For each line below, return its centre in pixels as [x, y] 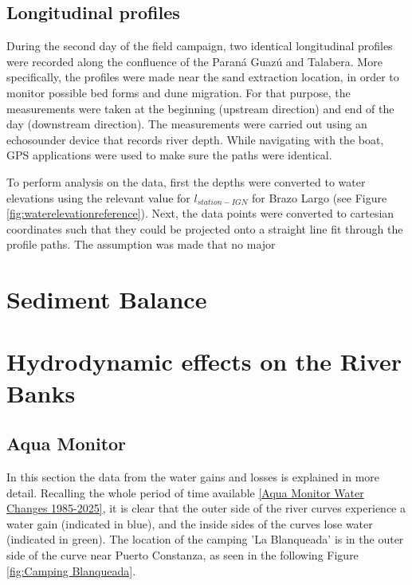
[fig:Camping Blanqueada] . [71, 570]
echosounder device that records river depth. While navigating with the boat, [195, 139]
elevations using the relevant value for [98, 197]
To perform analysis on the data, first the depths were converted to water [186, 181]
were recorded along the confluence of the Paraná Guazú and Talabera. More [194, 61]
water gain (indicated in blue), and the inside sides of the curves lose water [190, 523]
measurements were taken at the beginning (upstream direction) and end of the [200, 108]
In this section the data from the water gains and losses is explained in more [193, 477]
